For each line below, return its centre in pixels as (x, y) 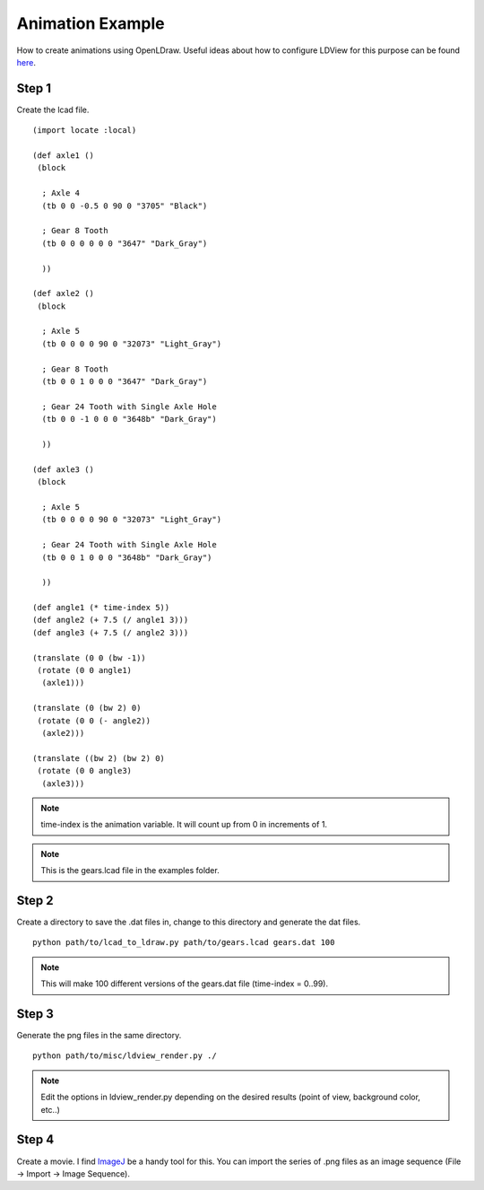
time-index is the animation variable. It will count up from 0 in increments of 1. (184, 825)
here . (26, 62)
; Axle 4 (61, 193)
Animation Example (91, 23)
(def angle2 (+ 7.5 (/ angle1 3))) (111, 620)
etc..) (50, 1109)
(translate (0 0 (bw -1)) (90, 658)
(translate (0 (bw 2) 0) (87, 708)
